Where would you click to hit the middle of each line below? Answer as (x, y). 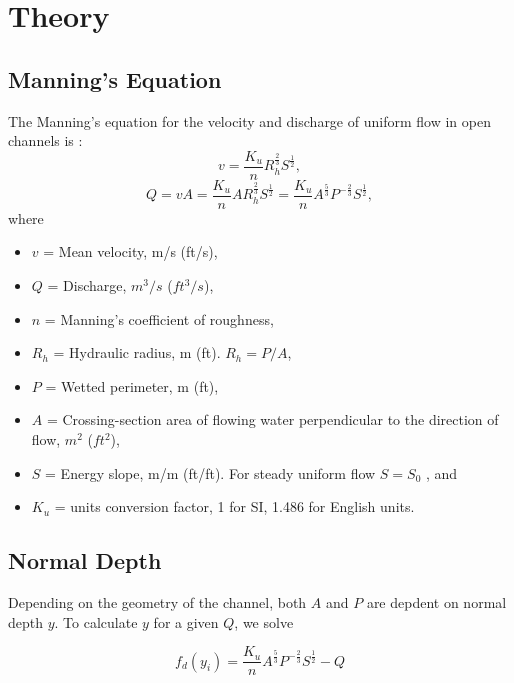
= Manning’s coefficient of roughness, (159, 318)
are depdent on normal (436, 602)
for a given (186, 621)
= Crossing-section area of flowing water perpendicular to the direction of (272, 419)
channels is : (45, 140)
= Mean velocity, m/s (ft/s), (130, 251)
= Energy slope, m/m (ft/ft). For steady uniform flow (210, 472)
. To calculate (96, 621)
